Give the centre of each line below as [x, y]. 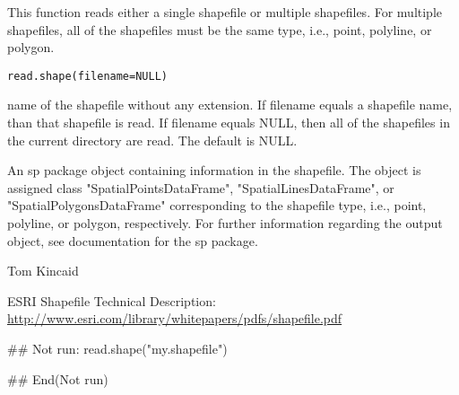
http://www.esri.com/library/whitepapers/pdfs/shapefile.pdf [175, 318]
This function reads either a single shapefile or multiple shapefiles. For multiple [225, 12]
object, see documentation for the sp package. [133, 240]
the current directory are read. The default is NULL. [152, 140]
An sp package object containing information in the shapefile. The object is [214, 170]
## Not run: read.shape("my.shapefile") [117, 348]
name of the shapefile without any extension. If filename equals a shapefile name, [230, 105]
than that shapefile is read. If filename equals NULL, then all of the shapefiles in [229, 123]
